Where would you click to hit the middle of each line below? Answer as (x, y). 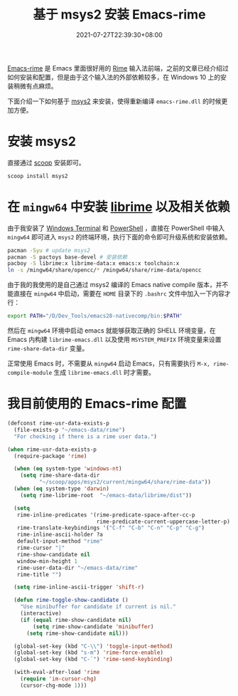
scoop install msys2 (38, 176)
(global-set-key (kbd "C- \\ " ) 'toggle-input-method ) (93, 646)
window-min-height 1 (47, 561)
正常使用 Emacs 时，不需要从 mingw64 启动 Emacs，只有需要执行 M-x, (109, 363)
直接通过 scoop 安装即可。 (46, 162)
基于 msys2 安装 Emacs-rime (119, 15)
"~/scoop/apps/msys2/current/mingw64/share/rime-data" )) (125, 482)
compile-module (30, 373)
